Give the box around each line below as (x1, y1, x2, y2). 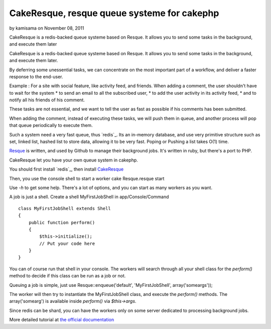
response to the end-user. (9, 73, 63, 80)
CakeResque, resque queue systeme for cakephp (9, 8, 219, 19)
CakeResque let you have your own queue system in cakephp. (9, 157, 138, 163)
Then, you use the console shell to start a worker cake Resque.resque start (9, 176, 165, 182)
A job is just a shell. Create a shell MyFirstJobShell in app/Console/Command (9, 194, 169, 200)
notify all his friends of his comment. (9, 97, 85, 103)
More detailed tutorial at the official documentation (9, 316, 114, 323)
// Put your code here (39, 241, 95, 246)
